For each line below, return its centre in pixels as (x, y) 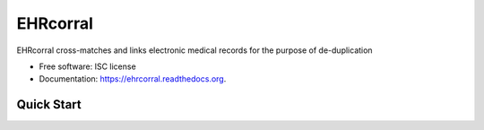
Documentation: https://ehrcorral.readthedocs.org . (133, 79)
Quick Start (49, 104)
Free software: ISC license (87, 66)
